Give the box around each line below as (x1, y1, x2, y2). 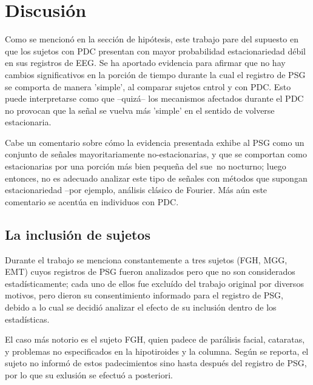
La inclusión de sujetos (5, 225, 150, 243)
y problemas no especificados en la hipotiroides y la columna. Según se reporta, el (5, 344, 309, 357)
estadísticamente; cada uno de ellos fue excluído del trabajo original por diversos (5, 277, 304, 289)
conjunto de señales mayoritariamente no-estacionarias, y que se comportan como (5, 148, 307, 160)
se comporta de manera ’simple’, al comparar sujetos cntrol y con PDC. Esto (5, 80, 291, 93)
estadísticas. (5, 312, 50, 325)
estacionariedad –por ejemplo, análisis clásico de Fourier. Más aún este (5, 183, 268, 196)
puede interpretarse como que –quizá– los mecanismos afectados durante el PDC (5, 92, 304, 105)
